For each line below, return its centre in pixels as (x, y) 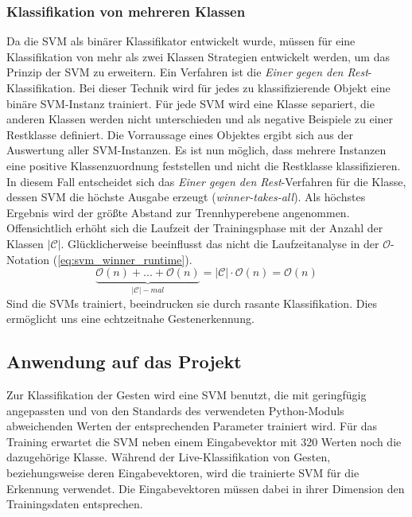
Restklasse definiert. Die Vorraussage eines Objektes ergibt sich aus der (180, 134)
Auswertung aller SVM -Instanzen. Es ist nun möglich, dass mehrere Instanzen (196, 150)
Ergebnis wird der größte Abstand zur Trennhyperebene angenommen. (178, 212)
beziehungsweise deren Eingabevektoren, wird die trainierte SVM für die (183, 472)
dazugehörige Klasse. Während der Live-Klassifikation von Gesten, (169, 457)
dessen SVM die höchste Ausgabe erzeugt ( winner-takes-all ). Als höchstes (186, 197)
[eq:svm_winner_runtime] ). (125, 259)
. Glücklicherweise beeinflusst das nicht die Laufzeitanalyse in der (220, 243)
